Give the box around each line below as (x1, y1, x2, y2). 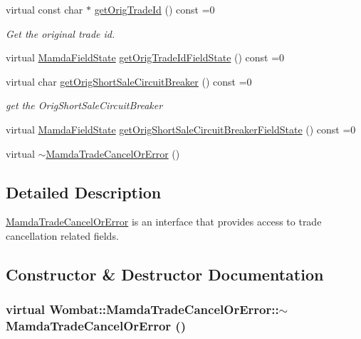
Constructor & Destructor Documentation (6, 263, 324, 285)
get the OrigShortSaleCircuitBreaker (6, 98, 163, 113)
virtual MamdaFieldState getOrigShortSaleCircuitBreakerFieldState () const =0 (6, 121, 356, 136)
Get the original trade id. (6, 26, 115, 41)
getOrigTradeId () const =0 (94, 2, 215, 16)
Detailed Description (6, 181, 162, 203)
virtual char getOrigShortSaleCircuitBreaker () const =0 (6, 74, 252, 88)
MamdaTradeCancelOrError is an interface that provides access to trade (6, 214, 322, 229)
